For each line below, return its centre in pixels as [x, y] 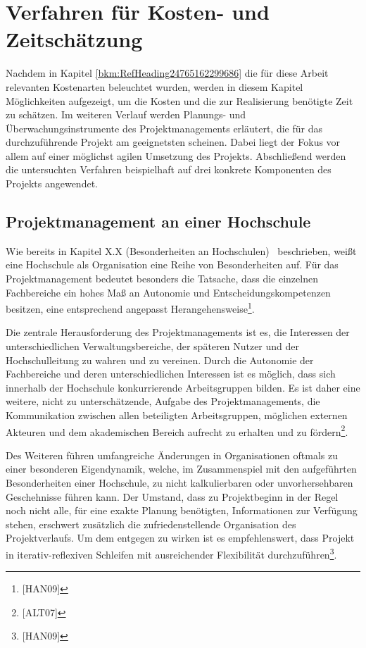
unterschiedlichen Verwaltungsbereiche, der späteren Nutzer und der [153, 346]
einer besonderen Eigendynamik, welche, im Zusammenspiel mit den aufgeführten [181, 469]
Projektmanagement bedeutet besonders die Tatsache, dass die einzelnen [162, 279]
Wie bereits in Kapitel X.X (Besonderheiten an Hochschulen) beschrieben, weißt [181, 250]
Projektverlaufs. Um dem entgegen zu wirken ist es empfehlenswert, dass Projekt [180, 538]
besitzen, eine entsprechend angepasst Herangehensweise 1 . [130, 307]
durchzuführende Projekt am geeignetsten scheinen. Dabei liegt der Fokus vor [173, 142]
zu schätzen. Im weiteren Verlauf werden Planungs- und [126, 114]
